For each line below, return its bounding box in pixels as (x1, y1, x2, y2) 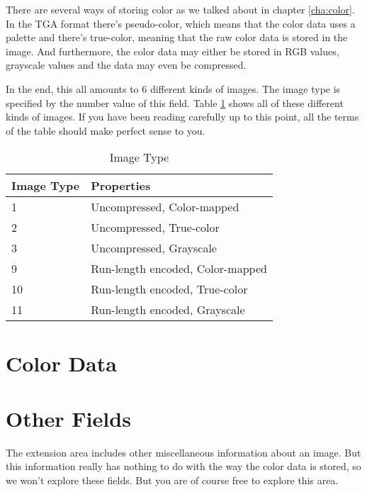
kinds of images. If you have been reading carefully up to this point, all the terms (6, 109, 359, 124)
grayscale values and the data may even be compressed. (6, 57, 247, 72)
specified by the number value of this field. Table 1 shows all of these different (6, 95, 344, 110)
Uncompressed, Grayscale (91, 240, 217, 257)
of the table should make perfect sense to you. (6, 123, 205, 138)
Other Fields (6, 403, 131, 432)
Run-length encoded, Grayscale (91, 301, 245, 318)
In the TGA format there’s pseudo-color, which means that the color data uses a (6, 16, 356, 30)
